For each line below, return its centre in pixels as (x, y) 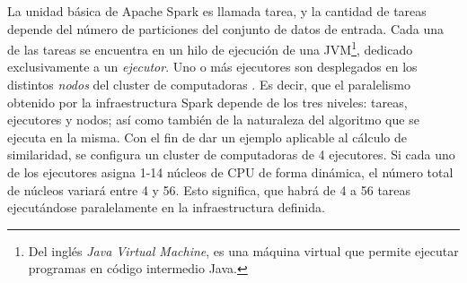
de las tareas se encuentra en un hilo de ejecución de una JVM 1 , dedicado (210, 48)
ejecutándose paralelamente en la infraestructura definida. (166, 207)
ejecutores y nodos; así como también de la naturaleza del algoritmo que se (213, 120)
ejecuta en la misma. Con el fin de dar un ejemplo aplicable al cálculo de (207, 137)
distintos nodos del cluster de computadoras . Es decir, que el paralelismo (209, 85)
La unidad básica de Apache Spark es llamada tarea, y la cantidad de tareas (217, 11)
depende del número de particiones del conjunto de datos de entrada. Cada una (226, 28)
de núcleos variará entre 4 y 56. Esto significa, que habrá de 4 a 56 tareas (209, 189)
